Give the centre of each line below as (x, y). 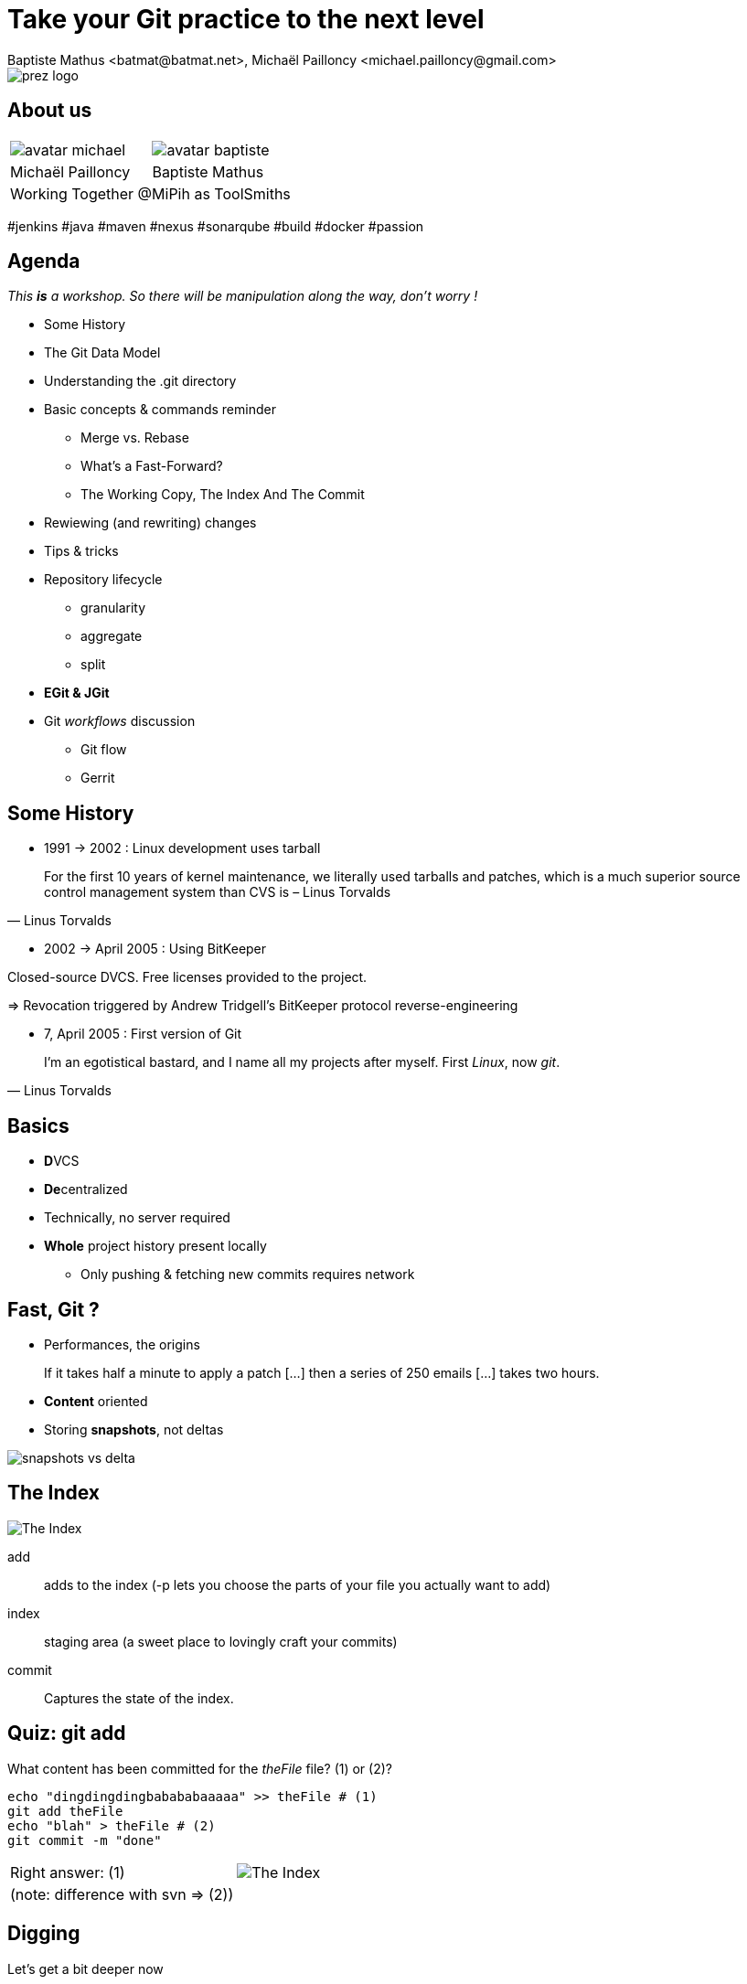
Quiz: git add (67, 1733)
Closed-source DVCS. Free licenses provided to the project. (187, 977)
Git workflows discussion (120, 721)
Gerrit (98, 778)
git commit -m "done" (85, 1840)
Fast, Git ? (53, 1309)
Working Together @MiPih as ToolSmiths (150, 193)
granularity (113, 608)
